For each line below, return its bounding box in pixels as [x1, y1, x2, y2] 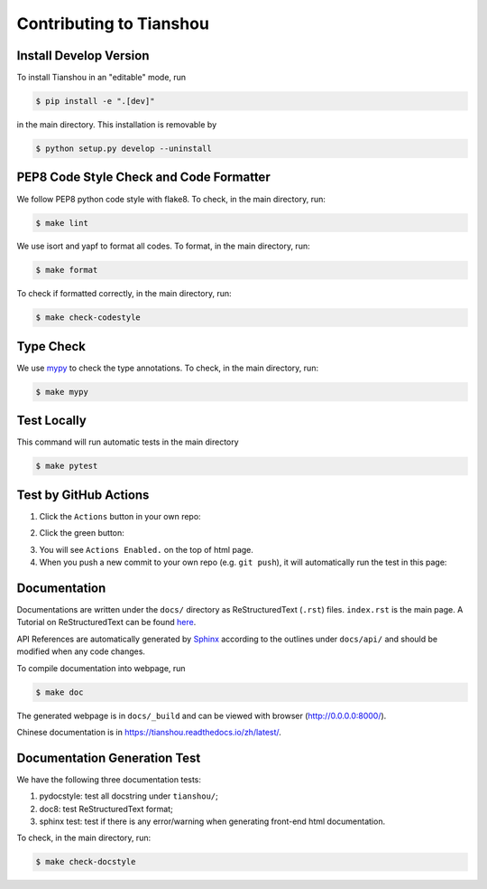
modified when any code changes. [16, 646, 146, 657]
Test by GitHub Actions [16, 487, 150, 502]
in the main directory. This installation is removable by [16, 119, 216, 130]
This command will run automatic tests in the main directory [16, 436, 239, 447]
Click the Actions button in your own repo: [39, 510, 202, 521]
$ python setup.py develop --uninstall [35, 144, 212, 154]
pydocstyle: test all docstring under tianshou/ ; [39, 791, 218, 801]
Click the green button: [39, 528, 125, 538]
